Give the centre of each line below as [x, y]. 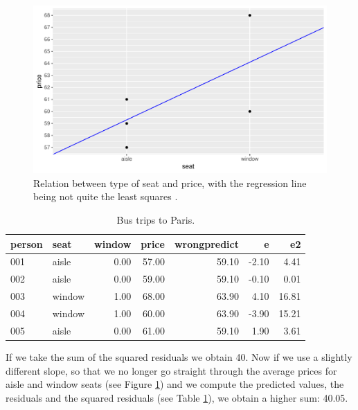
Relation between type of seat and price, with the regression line [170, 182]
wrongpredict [206, 243]
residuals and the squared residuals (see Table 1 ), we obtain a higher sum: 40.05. [177, 397]
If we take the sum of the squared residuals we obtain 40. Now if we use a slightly [179, 356]
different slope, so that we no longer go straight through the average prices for [171, 370]
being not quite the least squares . [106, 196]
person [27, 243]
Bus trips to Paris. [156, 220]
